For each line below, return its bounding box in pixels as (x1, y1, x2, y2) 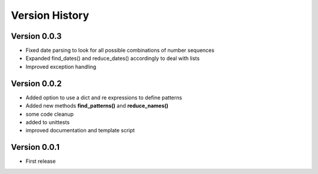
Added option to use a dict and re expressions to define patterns (25, 94, 183, 101)
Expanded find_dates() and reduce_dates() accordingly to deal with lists (25, 55, 200, 62)
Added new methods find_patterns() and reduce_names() (25, 102, 169, 109)
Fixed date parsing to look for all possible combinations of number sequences (25, 47, 215, 54)
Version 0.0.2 (11, 78, 62, 88)
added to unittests (25, 118, 70, 126)
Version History (11, 9, 90, 22)
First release (25, 158, 56, 165)
